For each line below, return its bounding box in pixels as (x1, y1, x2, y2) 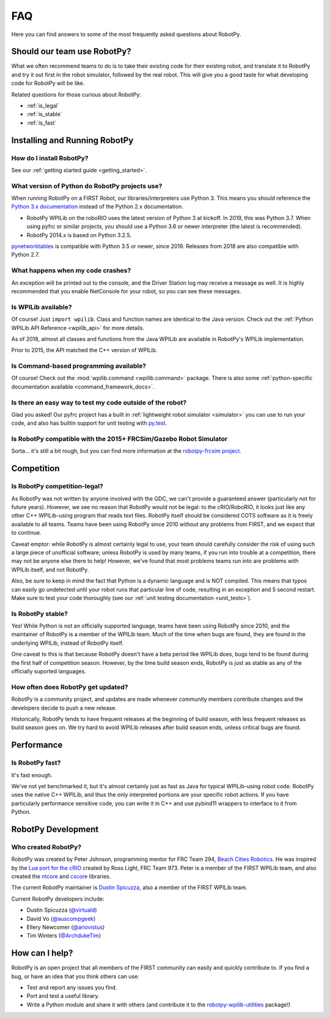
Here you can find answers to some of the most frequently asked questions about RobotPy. (11, 31, 241, 38)
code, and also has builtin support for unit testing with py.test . (11, 419, 167, 427)
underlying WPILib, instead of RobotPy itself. (11, 639, 124, 646)
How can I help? (11, 948, 73, 959)
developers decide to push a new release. (11, 704, 117, 711)
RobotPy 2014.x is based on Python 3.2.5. (26, 231, 131, 238)
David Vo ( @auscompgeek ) (26, 915, 96, 922)
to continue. (11, 529, 42, 536)
